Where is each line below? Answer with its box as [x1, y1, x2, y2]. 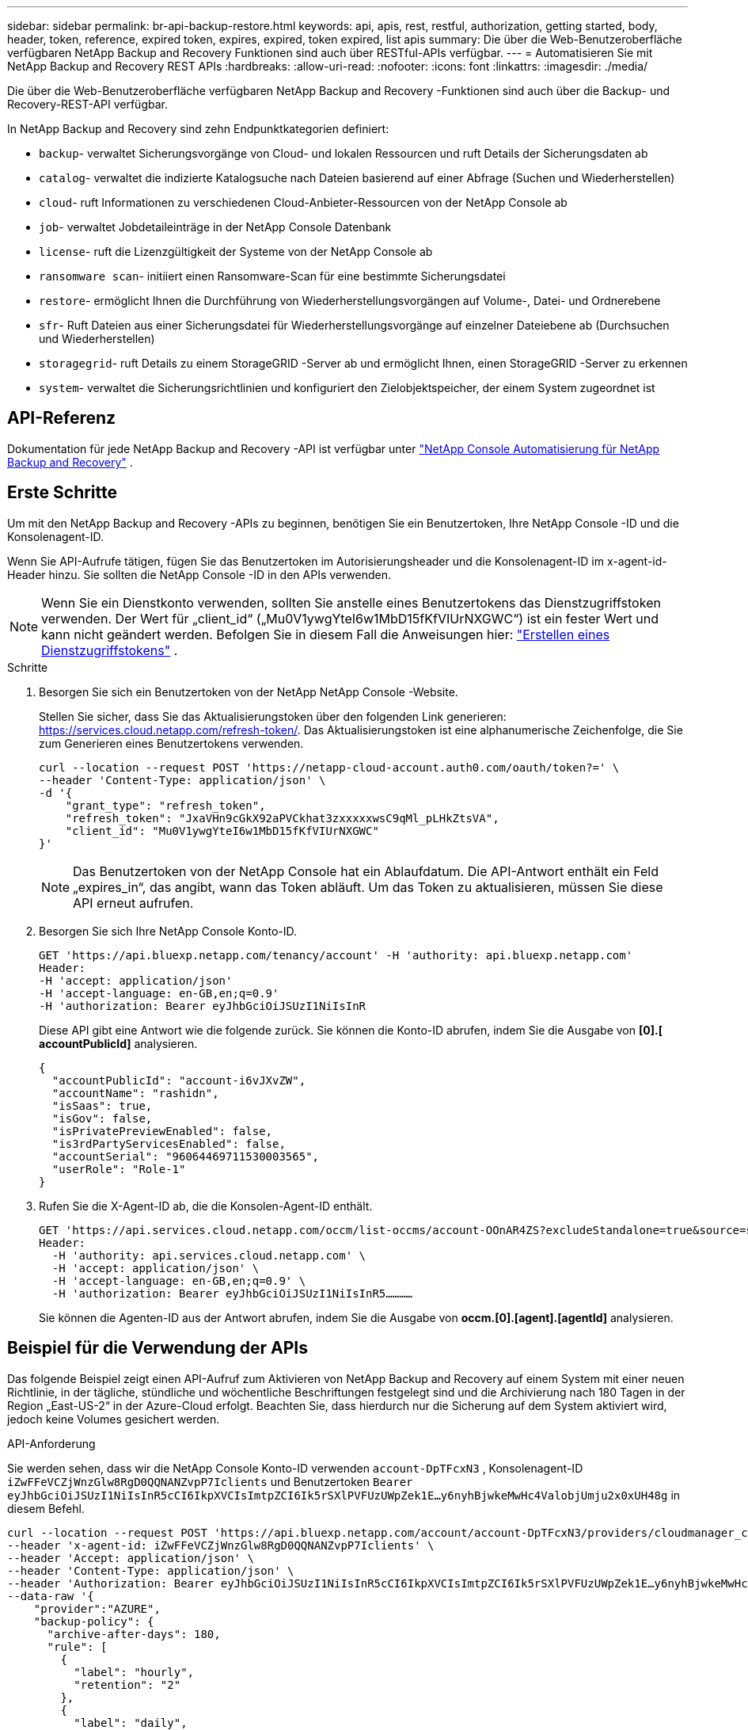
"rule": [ [47, 1640, 108, 1653]
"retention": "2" [74, 1678, 181, 1691]
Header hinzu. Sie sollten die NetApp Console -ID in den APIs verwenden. [7, 567, 392, 581]
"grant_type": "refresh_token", [65, 798, 266, 812]
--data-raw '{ [7, 1589, 94, 1602]
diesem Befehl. [7, 1501, 85, 1515]
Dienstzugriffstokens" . [41, 642, 178, 658]
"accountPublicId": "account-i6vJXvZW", [51, 1073, 306, 1087]
